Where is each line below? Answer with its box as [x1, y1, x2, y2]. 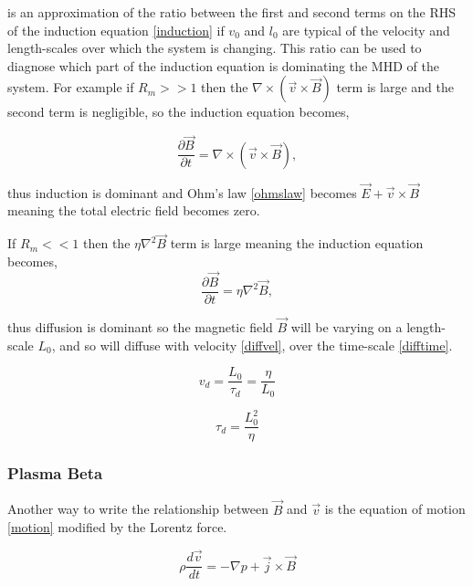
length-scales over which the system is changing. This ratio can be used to [7, 38, 422, 58]
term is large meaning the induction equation [170, 234, 424, 253]
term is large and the [336, 78, 454, 97]
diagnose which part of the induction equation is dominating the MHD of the [7, 56, 439, 75]
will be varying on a [290, 317, 403, 336]
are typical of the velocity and [282, 20, 450, 39]
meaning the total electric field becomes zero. [7, 201, 260, 220]
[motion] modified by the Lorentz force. [7, 518, 227, 537]
